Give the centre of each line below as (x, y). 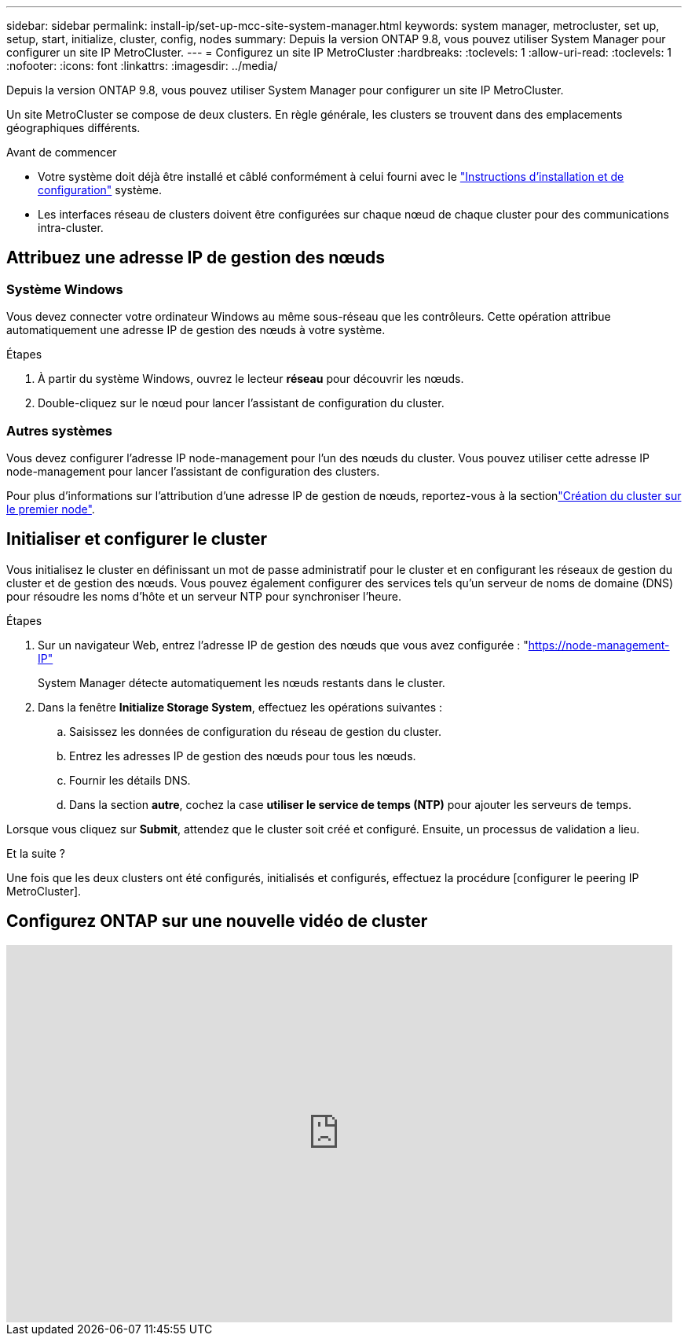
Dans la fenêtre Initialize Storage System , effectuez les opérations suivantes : (240, 707)
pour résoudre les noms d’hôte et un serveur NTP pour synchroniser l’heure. (204, 596)
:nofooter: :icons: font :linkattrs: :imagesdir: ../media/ (142, 66)
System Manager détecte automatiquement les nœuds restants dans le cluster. (242, 682)
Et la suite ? (36, 853)
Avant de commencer (62, 152)
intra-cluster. (71, 228)
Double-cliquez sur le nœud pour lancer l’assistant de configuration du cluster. (241, 403)
